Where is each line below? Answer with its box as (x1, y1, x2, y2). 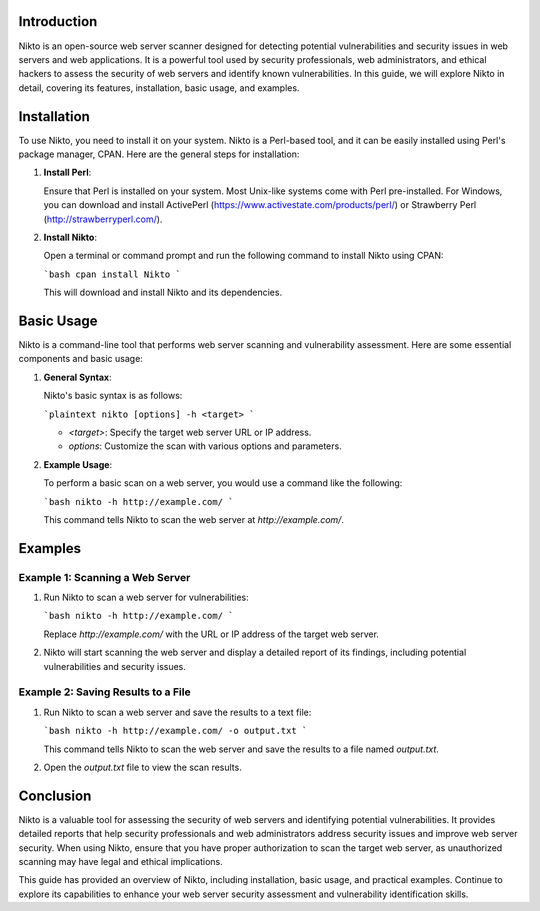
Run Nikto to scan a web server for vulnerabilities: (43, 591, 249, 604)
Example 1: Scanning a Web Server (18, 570, 191, 584)
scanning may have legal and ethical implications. (18, 856, 224, 868)
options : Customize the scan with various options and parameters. (68, 440, 342, 452)
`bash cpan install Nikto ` (43, 268, 182, 280)
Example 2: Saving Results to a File (18, 685, 191, 699)
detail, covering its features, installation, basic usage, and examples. (18, 81, 300, 94)
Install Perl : (43, 166, 92, 179)
